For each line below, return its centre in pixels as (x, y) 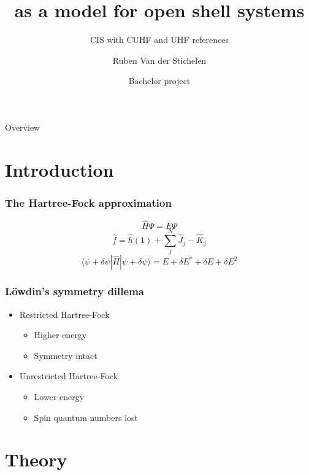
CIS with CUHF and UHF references (159, 40)
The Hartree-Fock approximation (88, 202)
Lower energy (59, 397)
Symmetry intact (66, 355)
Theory (36, 459)
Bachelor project (159, 81)
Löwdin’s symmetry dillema (74, 291)
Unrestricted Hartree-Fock (69, 376)
